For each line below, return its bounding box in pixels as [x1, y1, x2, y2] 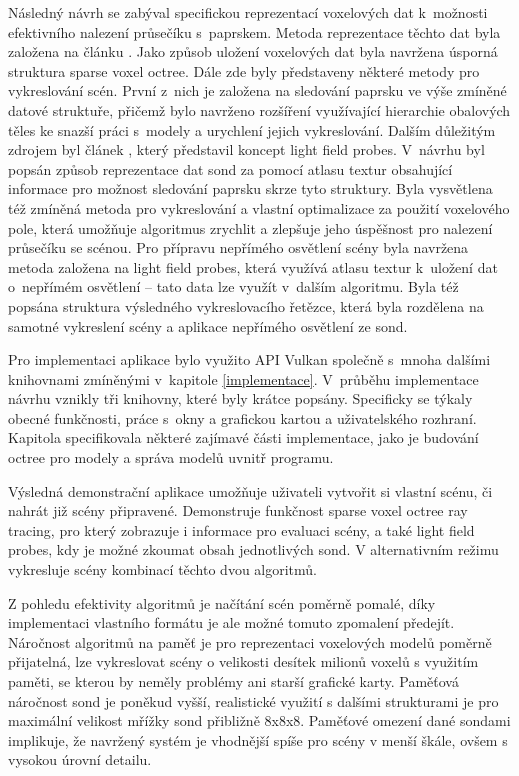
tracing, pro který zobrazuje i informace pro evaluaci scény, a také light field [8, 519, 475, 540]
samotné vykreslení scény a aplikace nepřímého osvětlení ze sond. [8, 315, 408, 336]
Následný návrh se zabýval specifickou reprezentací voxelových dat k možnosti [8, 2, 488, 22]
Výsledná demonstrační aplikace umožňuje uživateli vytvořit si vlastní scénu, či [8, 480, 493, 501]
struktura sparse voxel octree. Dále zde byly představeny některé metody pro [8, 60, 480, 81]
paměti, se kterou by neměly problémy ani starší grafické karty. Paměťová [8, 671, 459, 691]
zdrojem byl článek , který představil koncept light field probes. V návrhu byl [8, 139, 485, 160]
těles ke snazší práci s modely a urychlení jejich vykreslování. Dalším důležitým [8, 119, 496, 140]
